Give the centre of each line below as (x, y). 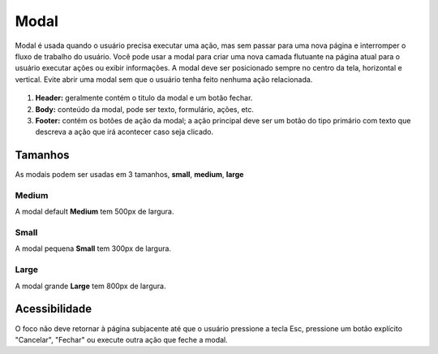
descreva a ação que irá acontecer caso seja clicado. (125, 132)
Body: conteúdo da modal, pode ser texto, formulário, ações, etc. (145, 109)
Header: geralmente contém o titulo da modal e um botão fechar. (144, 98)
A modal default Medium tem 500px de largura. (94, 212)
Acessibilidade (54, 309)
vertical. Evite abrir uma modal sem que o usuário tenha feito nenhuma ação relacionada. (164, 79)
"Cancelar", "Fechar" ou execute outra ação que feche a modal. (122, 339)
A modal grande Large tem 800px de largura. (90, 286)
